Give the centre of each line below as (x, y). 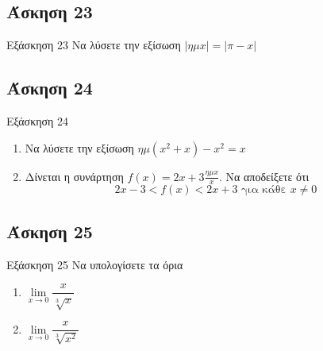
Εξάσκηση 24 (38, 121)
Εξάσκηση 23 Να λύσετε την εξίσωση (94, 45)
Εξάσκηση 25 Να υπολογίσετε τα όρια (95, 264)
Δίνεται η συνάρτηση (74, 176)
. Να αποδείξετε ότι (264, 176)
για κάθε (264, 190)
